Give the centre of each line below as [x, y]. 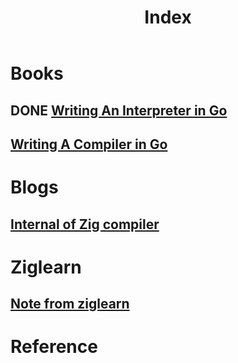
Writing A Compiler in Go [89, 144]
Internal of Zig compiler [85, 224]
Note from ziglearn [70, 304]
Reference [54, 347]
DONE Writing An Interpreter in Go [119, 110]
